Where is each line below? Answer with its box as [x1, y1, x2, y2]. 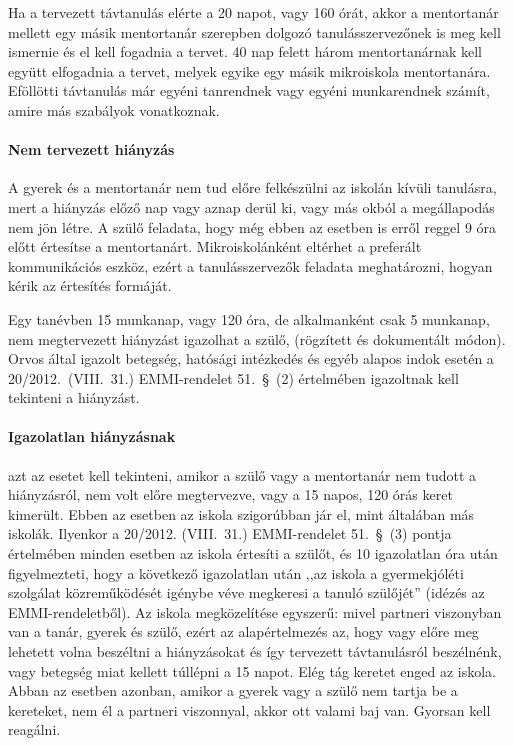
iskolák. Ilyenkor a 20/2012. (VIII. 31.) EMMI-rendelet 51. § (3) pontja [8, 523, 452, 544]
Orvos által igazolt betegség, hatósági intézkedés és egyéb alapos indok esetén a [8, 348, 494, 369]
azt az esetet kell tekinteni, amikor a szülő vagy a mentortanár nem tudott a [8, 464, 477, 485]
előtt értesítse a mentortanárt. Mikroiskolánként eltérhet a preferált [8, 236, 422, 257]
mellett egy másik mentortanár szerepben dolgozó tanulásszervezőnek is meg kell [8, 21, 501, 42]
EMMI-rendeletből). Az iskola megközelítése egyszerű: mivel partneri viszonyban [8, 601, 502, 622]
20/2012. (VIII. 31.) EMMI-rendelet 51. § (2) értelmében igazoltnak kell [8, 367, 459, 388]
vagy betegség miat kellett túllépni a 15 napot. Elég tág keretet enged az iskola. [8, 660, 497, 681]
